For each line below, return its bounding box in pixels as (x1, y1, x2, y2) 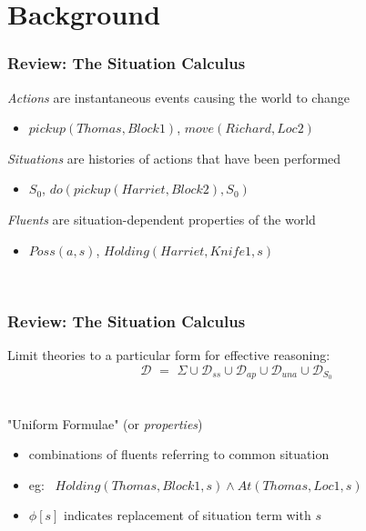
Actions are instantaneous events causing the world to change (7, 87, 350, 106)
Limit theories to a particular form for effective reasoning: (7, 345, 330, 364)
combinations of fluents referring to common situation (28, 445, 330, 464)
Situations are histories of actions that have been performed (7, 148, 341, 167)
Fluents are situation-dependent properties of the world (7, 209, 316, 228)
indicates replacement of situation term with (64, 506, 311, 525)
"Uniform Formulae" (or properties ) (7, 414, 203, 433)
